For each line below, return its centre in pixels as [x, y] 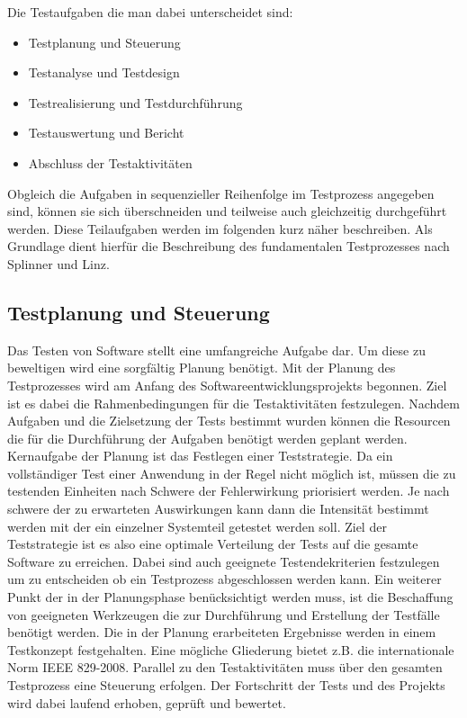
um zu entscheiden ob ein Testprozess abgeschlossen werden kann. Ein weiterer [225, 579]
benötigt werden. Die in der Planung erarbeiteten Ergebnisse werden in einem [222, 632]
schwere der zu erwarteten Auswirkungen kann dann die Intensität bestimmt [218, 509]
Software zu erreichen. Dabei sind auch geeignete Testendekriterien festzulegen [224, 561]
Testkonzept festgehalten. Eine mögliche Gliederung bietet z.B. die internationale [231, 649]
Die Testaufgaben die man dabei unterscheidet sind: [150, 12]
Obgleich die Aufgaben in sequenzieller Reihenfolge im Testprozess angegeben [221, 193]
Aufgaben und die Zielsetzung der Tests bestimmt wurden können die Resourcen [229, 421]
